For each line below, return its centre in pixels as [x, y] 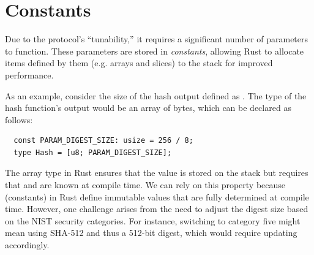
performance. [29, 74]
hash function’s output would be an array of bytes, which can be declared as [148, 108]
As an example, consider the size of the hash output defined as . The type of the [156, 95]
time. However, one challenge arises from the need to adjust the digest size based [157, 209]
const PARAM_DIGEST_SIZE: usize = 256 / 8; [103, 141]
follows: [19, 119]
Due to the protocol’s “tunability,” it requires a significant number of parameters [157, 39]
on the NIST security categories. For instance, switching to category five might [153, 220]
